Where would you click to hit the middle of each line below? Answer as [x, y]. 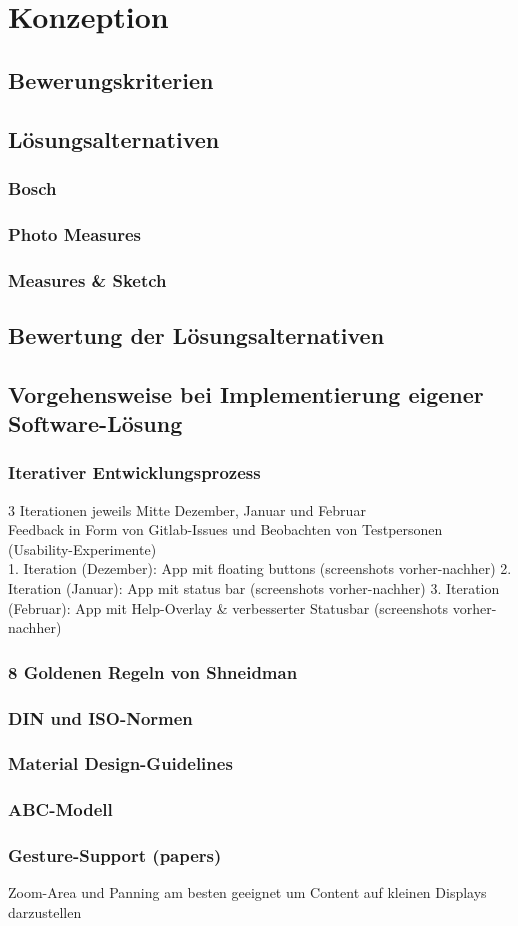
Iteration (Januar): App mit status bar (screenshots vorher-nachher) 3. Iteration [254, 588]
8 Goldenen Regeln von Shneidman [153, 671]
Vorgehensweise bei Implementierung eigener [246, 393]
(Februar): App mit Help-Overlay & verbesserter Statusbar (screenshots [228, 607]
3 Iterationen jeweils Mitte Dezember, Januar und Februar [187, 509]
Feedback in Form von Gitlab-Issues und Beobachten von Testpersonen [225, 529]
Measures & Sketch [87, 279]
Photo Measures [75, 233]
